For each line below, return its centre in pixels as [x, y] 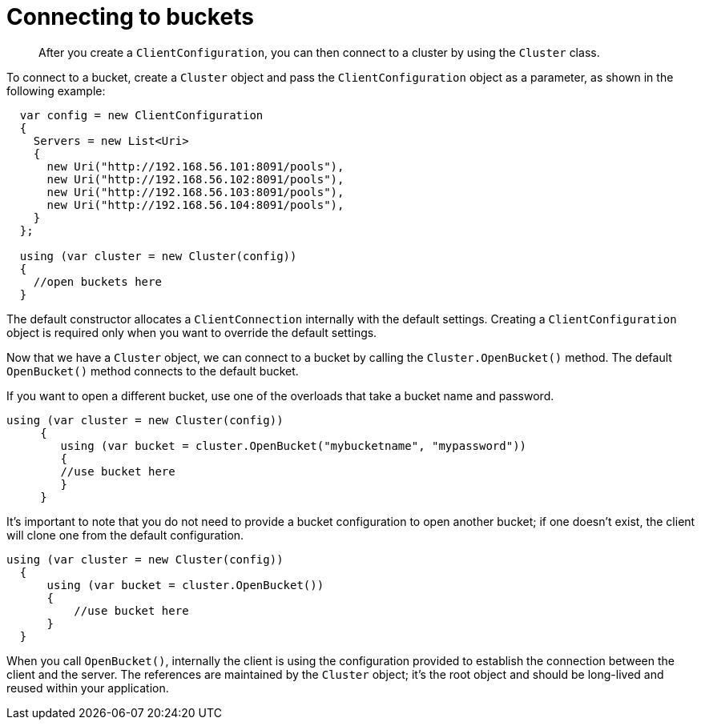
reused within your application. [88, 688]
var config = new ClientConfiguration [141, 115]
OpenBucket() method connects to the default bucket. [153, 371]
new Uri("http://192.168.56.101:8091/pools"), [195, 166]
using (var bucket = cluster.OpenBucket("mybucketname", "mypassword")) [294, 445]
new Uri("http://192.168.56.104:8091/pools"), [195, 205]
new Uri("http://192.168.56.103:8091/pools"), [195, 192]
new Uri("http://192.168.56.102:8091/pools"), [195, 179]
